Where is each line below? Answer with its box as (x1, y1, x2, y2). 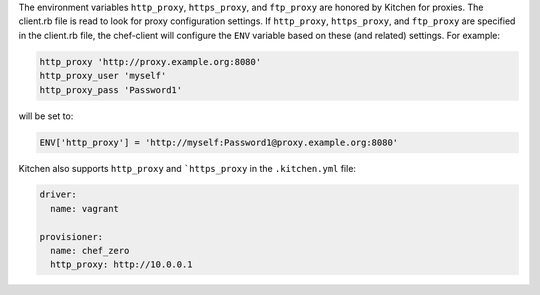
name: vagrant (50, 203, 120, 214)
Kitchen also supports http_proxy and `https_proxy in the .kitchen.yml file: (18, 162, 357, 174)
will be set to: (18, 110, 74, 122)
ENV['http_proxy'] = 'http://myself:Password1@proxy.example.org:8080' (39, 136, 399, 148)
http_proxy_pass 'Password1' (39, 84, 183, 95)
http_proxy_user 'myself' (39, 70, 167, 82)
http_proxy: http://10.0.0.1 (50, 259, 194, 270)
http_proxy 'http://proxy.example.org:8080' (39, 56, 262, 67)
